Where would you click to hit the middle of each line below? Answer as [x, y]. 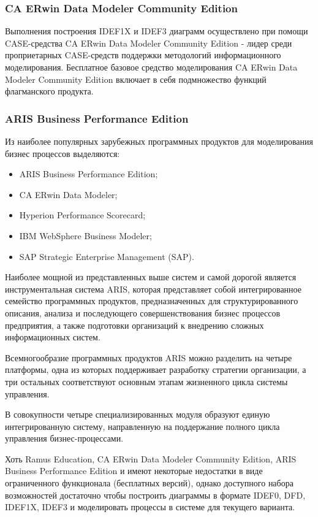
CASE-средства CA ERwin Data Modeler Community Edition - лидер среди [149, 43]
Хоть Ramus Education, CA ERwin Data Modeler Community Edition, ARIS [151, 458]
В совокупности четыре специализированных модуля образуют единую [138, 414]
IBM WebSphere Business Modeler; [85, 235]
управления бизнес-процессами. [64, 438]
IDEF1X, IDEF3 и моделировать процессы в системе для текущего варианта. [150, 507]
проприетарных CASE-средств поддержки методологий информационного [143, 55]
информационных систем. [53, 337]
